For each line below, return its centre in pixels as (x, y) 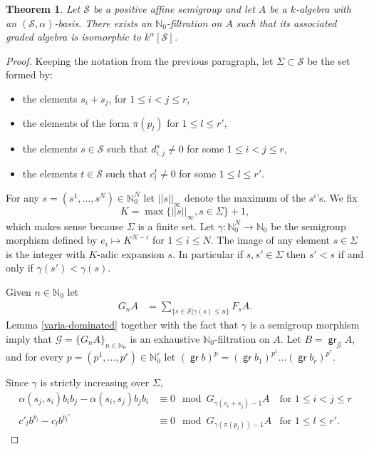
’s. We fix (337, 197)
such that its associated (286, 22)
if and (351, 253)
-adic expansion (131, 253)
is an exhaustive (165, 339)
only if (20, 268)
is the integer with (46, 253)
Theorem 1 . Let (43, 9)
